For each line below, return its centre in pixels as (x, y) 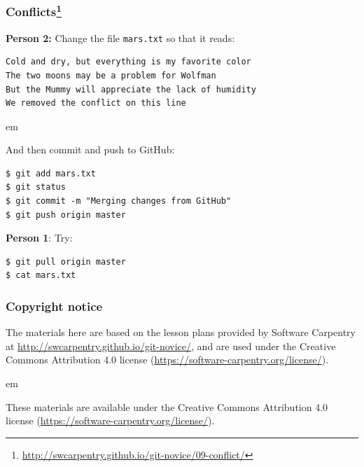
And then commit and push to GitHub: (90, 149)
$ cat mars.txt (41, 276)
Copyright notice (54, 306)
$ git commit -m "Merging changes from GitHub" (119, 201)
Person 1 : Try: (39, 238)
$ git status (36, 187)
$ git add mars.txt (51, 173)
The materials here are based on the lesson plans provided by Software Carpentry (181, 332)
